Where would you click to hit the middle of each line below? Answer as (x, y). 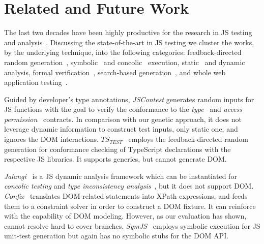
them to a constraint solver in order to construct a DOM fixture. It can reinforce (130, 206)
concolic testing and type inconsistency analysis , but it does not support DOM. (129, 186)
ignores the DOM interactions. (51, 139)
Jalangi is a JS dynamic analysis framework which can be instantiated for (121, 176)
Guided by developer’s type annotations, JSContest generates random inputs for (129, 99)
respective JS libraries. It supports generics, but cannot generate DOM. (115, 159)
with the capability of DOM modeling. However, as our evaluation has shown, (125, 216)
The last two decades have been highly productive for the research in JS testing (128, 32)
